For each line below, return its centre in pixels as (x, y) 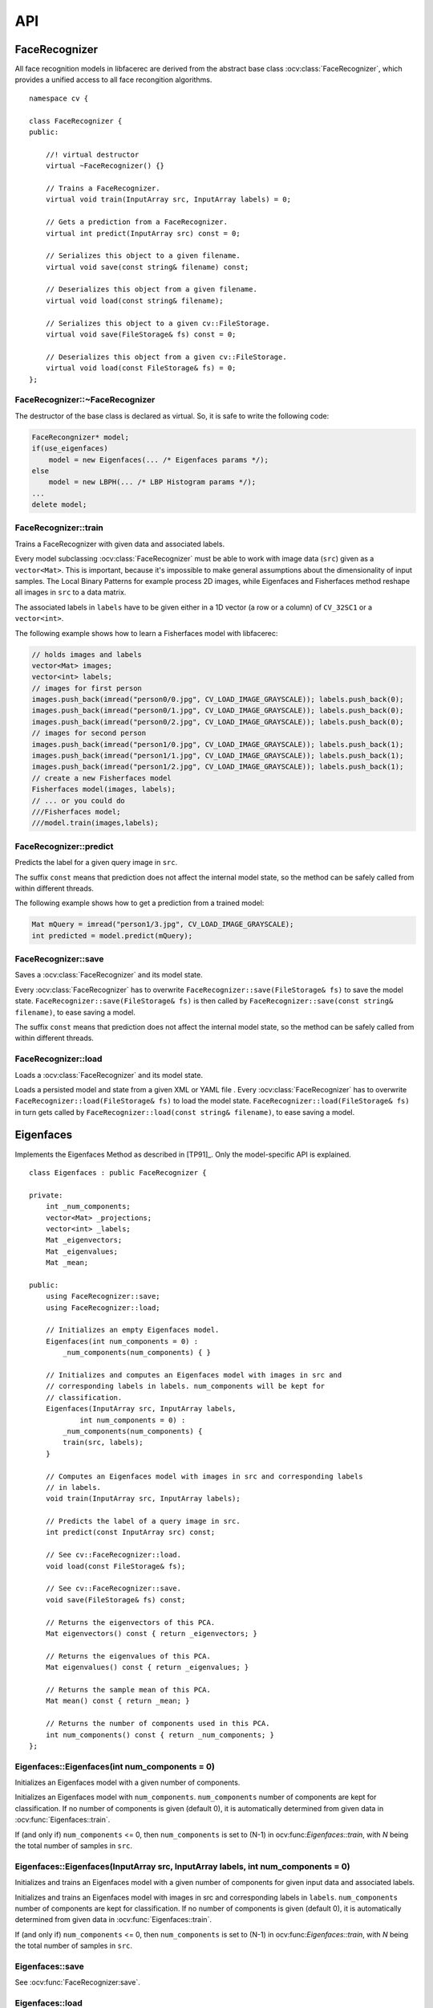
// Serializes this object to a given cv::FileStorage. (158, 323)
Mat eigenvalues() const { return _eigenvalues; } (147, 1667)
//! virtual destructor (92, 154)
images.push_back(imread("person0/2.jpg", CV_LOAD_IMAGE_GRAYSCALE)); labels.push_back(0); (218, 722)
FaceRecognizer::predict (64, 846)
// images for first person (87, 688)
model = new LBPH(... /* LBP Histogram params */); (152, 482)
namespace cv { (59, 98)
